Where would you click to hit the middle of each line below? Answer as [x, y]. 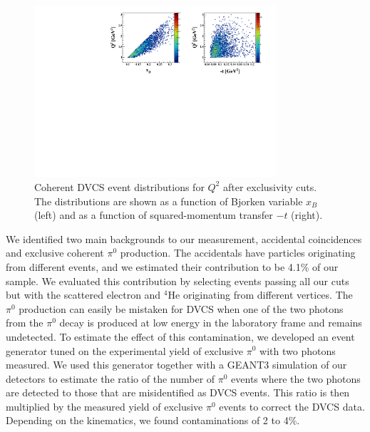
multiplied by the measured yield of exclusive [104, 406]
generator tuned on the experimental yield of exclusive [125, 350]
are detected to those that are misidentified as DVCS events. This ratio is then [178, 392]
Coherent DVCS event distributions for [119, 186]
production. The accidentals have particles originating [238, 253]
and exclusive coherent [55, 253]
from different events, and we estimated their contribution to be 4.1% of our [172, 266]
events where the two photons [296, 378]
